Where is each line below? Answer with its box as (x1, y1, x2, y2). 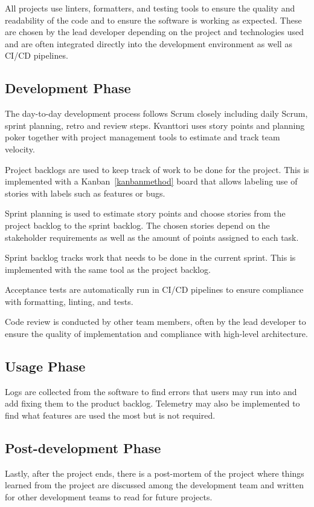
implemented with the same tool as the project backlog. (5, 263, 211, 275)
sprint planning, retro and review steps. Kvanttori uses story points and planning (5, 119, 305, 131)
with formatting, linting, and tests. (5, 295, 133, 307)
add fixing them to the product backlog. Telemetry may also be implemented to (5, 397, 300, 410)
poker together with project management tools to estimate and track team (5, 131, 280, 143)
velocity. (5, 142, 35, 155)
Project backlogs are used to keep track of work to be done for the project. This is (5, 163, 309, 175)
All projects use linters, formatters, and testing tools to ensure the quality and (5, 2, 295, 14)
